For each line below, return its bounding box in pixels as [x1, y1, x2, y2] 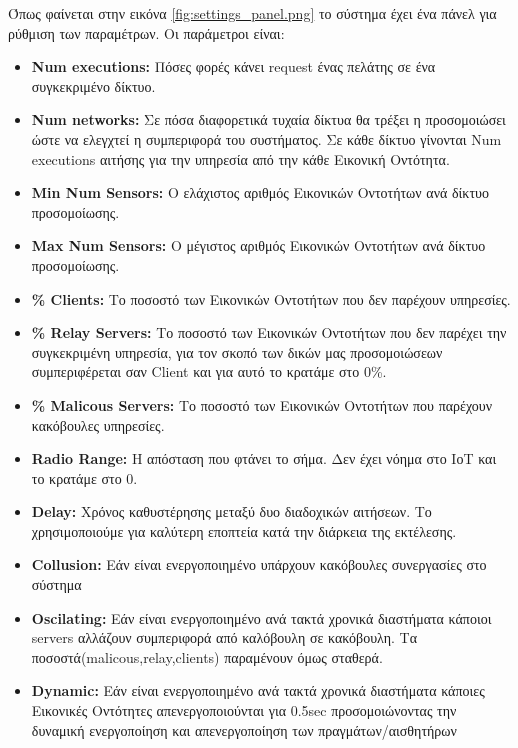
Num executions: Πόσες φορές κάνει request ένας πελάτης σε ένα [31, 56, 436, 77]
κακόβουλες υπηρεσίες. [31, 414, 165, 435]
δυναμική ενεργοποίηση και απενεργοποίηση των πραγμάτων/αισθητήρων [31, 719, 457, 740]
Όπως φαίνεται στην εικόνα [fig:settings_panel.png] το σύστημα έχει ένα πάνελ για [8, 3, 497, 23]
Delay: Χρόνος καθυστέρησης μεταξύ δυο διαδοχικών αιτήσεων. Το [31, 501, 432, 522]
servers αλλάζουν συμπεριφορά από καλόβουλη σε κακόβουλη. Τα [31, 627, 418, 648]
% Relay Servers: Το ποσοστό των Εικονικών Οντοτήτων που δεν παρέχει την [31, 322, 507, 343]
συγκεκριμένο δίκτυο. [31, 75, 156, 96]
